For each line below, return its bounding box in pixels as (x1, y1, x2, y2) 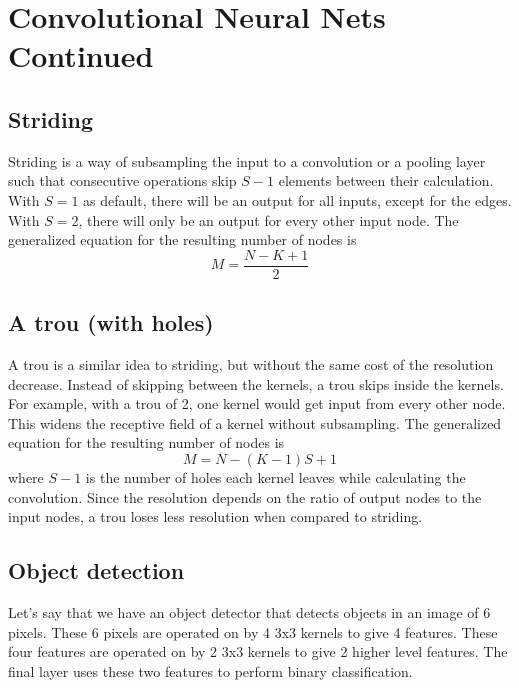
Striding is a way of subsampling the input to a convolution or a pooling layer (8, 150, 486, 171)
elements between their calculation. (278, 170, 494, 191)
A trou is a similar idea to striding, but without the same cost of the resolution (8, 354, 494, 374)
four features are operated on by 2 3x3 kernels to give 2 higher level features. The (8, 641, 508, 662)
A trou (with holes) (8, 307, 214, 338)
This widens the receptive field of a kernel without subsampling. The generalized (8, 412, 502, 433)
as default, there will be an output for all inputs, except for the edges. (83, 189, 512, 210)
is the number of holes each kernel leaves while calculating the (85, 466, 466, 487)
